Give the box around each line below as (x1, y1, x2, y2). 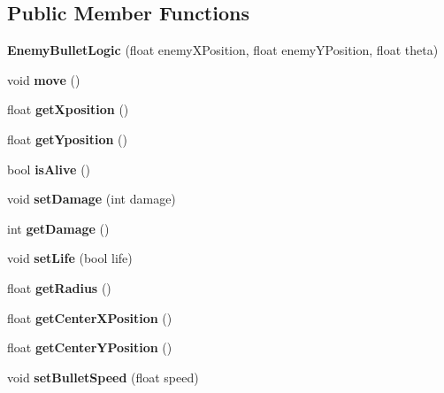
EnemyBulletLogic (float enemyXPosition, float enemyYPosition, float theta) (7, 41, 439, 59)
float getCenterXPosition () (7, 308, 172, 327)
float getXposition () (7, 100, 129, 119)
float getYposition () (7, 129, 127, 148)
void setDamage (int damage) (7, 189, 176, 208)
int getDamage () (7, 219, 110, 237)
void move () (7, 70, 80, 89)
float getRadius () (7, 278, 111, 297)
